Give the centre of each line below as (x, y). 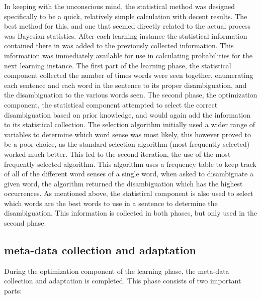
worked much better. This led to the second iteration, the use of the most (117, 154)
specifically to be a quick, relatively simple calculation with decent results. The (126, 16)
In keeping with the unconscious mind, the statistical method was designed (119, 6)
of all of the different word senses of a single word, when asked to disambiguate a (129, 174)
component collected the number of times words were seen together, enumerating (129, 75)
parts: (13, 291)
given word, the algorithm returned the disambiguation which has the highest (123, 183)
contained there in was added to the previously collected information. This (119, 45)
